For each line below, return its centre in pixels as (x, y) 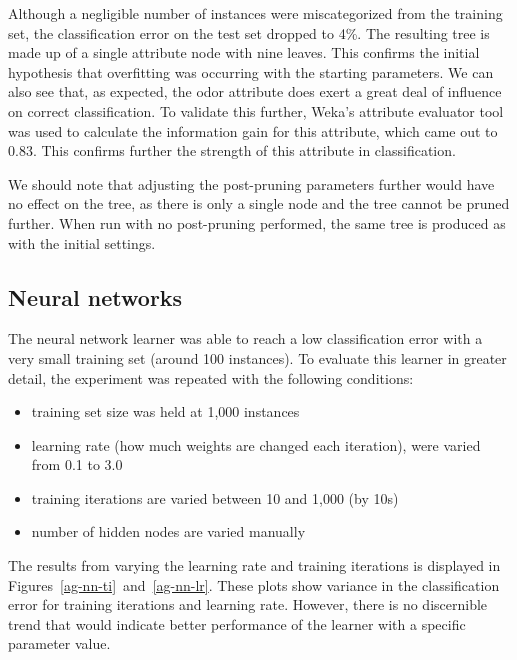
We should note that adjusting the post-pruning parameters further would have (251, 183)
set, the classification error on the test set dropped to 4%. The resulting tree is (249, 32)
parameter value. (59, 643)
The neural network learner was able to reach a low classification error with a (245, 338)
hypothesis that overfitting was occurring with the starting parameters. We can (251, 71)
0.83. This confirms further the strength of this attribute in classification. (232, 150)
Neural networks (95, 296)
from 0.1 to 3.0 (77, 464)
